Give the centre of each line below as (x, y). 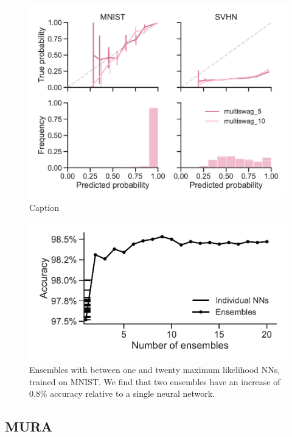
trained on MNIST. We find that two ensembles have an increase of (155, 381)
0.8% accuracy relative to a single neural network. (122, 393)
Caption (44, 207)
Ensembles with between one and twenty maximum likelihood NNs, (155, 370)
